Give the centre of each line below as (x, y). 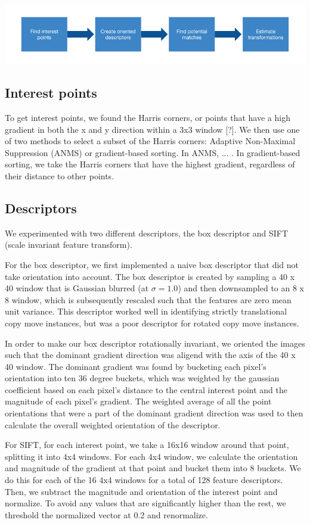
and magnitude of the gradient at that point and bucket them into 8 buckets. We (153, 468)
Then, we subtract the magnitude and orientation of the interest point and (141, 491)
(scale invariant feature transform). (69, 245)
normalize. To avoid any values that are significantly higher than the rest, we (145, 503)
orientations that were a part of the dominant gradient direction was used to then (154, 413)
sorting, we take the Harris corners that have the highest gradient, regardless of (150, 164)
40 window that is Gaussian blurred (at (77, 288)
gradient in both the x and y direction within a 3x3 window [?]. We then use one (152, 129)
